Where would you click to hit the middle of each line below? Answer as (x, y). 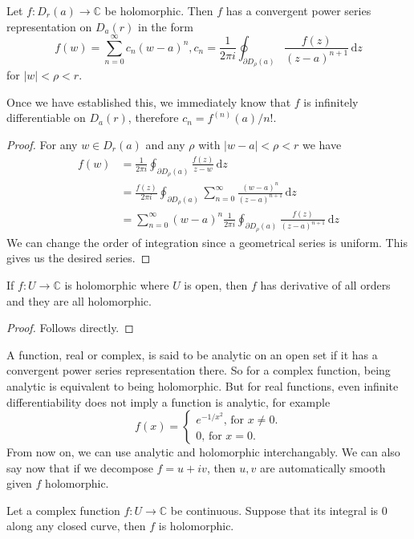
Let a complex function (63, 510)
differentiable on (46, 118)
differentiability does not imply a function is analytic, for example (168, 401)
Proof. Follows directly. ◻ (70, 328)
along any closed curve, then (76, 526)
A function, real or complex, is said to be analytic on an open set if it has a (192, 354)
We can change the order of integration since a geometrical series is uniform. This (207, 242)
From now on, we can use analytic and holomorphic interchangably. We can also (203, 452)
